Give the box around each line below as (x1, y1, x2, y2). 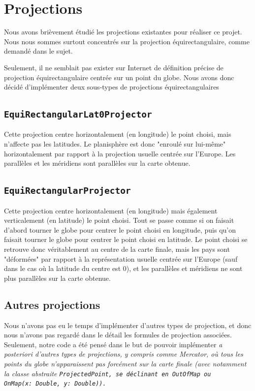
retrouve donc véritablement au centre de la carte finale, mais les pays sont (4, 244, 230, 254)
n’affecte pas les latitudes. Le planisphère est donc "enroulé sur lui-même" (4, 139, 226, 149)
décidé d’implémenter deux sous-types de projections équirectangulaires (4, 82, 219, 92)
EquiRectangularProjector (4, 185, 131, 196)
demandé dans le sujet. (4, 46, 73, 56)
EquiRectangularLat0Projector (4, 109, 152, 120)
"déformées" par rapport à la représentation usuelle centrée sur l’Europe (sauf (4, 253, 238, 264)
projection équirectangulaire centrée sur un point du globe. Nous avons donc (4, 72, 234, 82)
